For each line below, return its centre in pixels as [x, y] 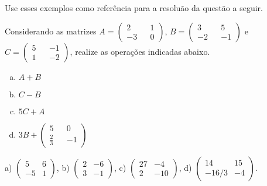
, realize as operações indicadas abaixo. [140, 51]
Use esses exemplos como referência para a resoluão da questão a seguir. [134, 8]
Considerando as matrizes [51, 31]
